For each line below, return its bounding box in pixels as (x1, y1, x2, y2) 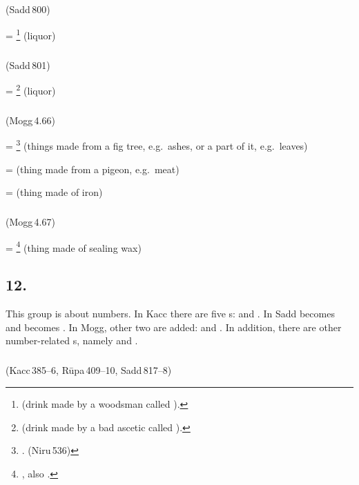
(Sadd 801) (6, 57, 50, 72)
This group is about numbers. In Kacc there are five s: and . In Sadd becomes (6, 306, 335, 321)
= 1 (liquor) (6, 26, 56, 42)
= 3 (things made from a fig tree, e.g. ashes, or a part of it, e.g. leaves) (6, 137, 308, 153)
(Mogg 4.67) (6, 215, 55, 229)
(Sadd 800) (6, 2, 50, 17)
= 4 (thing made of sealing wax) (6, 238, 142, 255)
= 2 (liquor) (6, 81, 56, 97)
